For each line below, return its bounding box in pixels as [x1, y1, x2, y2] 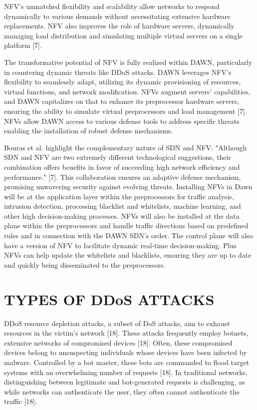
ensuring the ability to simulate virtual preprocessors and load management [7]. [4, 105, 247, 116]
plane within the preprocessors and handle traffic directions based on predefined [4, 220, 249, 231]
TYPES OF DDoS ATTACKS [4, 289, 215, 309]
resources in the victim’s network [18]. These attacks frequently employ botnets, [4, 328, 249, 338]
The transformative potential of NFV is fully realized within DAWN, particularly [4, 56, 253, 67]
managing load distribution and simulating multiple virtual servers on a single [4, 30, 243, 40]
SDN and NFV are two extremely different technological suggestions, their [4, 152, 231, 162]
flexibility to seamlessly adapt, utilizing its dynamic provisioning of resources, [4, 76, 241, 87]
